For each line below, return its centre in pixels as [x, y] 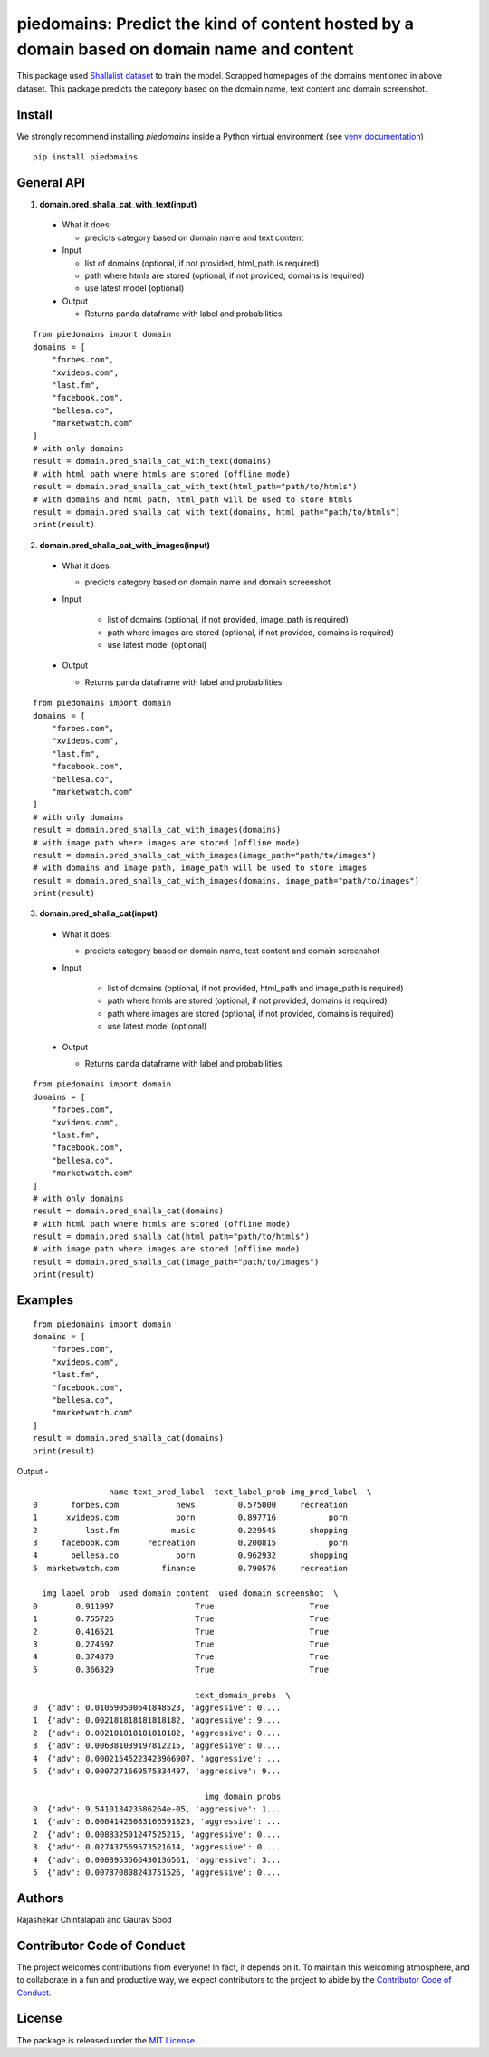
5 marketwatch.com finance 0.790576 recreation [191, 1568]
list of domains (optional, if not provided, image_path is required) [228, 620]
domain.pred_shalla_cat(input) [99, 913]
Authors [40, 1898]
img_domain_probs [243, 1796]
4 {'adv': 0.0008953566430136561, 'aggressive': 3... [157, 1859]
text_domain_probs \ [243, 1695]
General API [51, 183]
